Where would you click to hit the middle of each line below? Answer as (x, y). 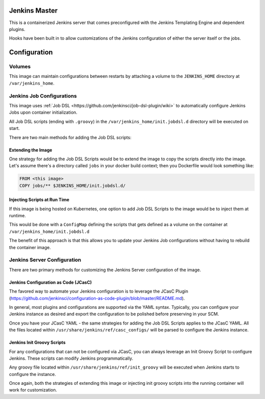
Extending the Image (31, 150)
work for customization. (33, 390)
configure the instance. (33, 374)
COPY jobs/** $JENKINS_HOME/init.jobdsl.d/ (73, 186)
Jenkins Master (33, 11)
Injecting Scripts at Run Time (39, 200)
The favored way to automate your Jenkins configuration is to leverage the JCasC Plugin (99, 291)
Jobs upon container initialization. (43, 112)
